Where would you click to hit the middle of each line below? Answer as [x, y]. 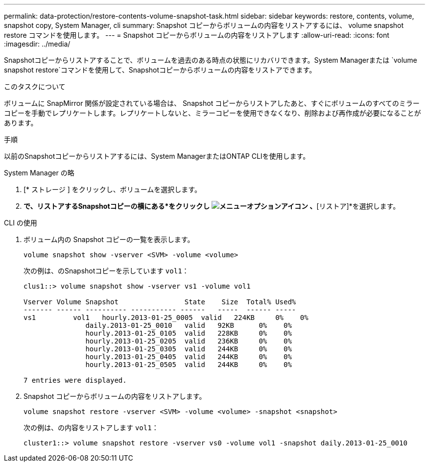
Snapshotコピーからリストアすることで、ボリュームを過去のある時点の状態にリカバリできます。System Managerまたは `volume [211, 60]
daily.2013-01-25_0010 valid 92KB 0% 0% [189, 325]
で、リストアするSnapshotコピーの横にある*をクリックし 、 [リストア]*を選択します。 [212, 206]
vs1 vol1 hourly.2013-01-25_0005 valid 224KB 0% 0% [166, 318]
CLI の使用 [21, 223]
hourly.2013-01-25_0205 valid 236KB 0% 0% [189, 341]
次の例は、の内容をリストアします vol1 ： [91, 428]
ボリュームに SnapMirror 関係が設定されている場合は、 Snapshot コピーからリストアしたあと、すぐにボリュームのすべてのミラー [212, 103]
